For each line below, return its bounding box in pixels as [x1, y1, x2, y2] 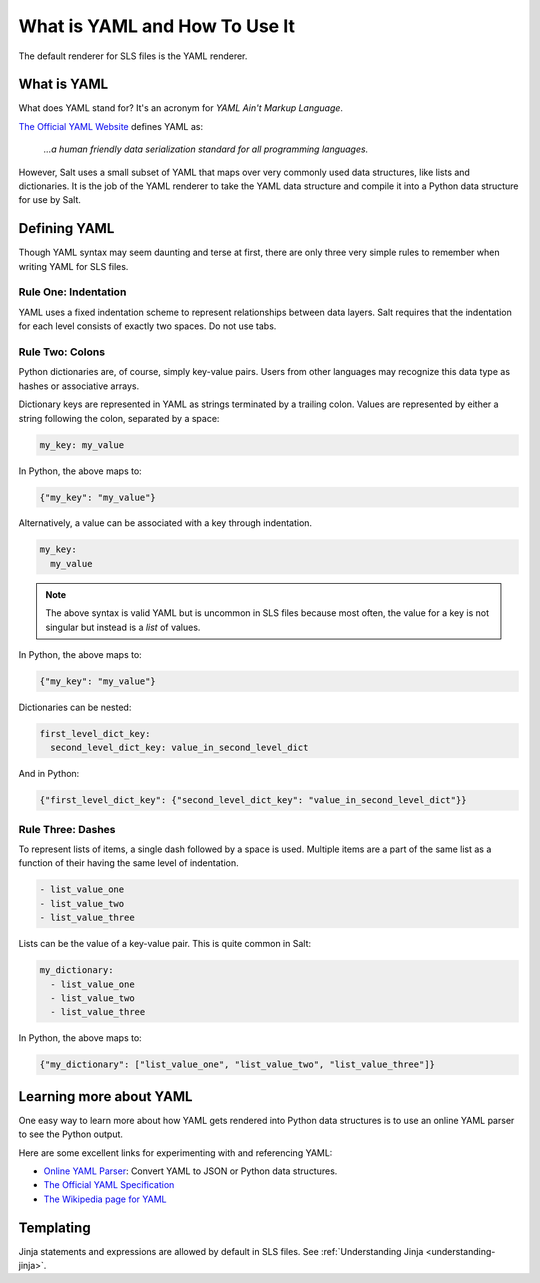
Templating [18, 1219, 91, 1236]
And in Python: [18, 768, 80, 780]
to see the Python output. [18, 1128, 124, 1140]
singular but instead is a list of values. [45, 621, 201, 633]
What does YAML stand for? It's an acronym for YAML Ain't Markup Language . [18, 102, 344, 114]
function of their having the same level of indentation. [18, 857, 239, 869]
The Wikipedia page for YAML [43, 1193, 167, 1205]
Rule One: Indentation [18, 285, 127, 299]
